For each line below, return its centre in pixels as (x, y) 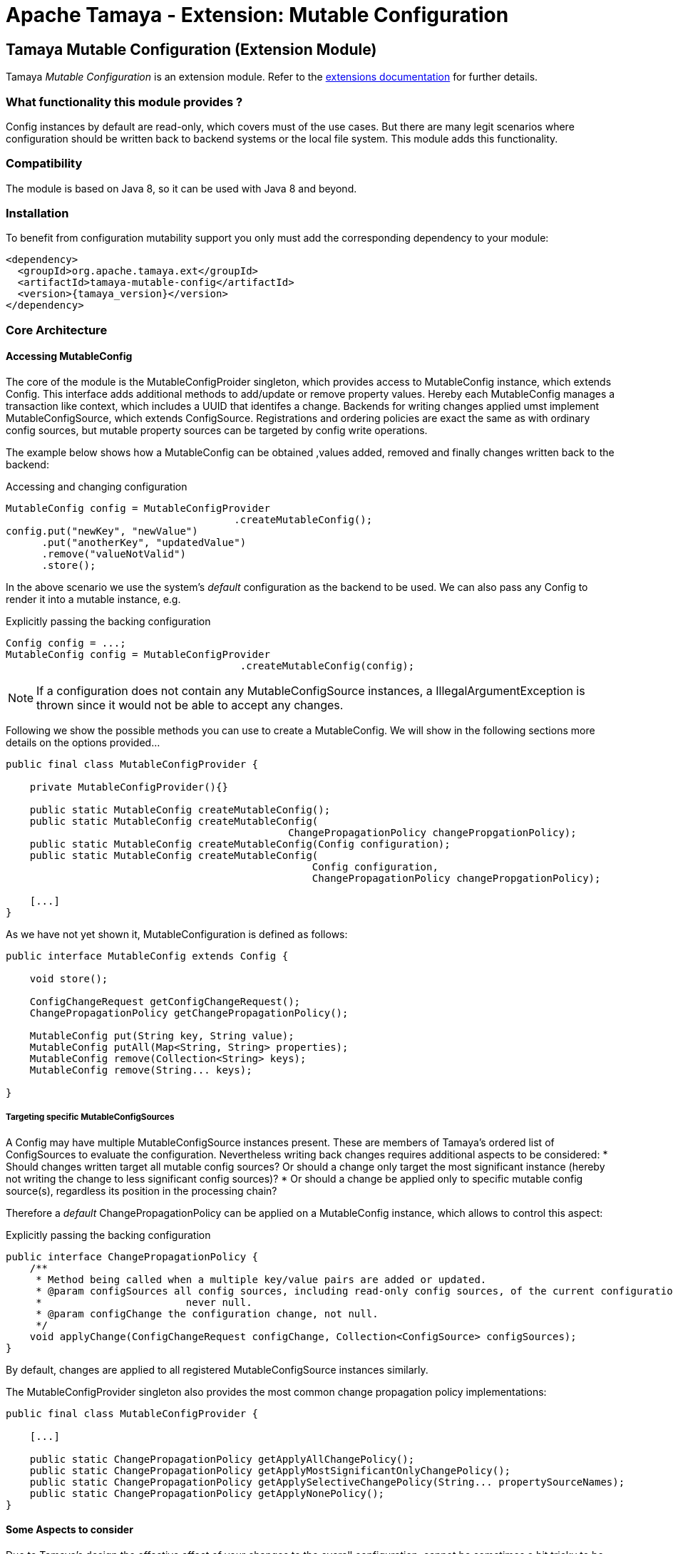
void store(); (69, 979)
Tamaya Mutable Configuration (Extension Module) (191, 49)
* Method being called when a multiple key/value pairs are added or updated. (261, 1279)
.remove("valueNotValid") (114, 554)
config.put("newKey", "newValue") (102, 531)
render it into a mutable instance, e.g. (93, 600)
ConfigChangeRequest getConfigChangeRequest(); (165, 1002)
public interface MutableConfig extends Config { (147, 956)
